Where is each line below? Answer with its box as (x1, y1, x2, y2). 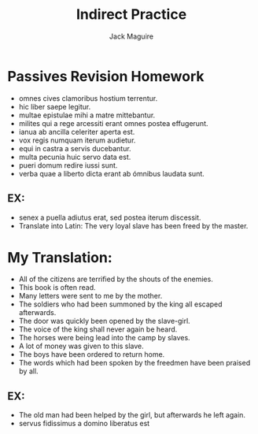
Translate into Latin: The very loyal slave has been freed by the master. (18, 221, 249, 230)
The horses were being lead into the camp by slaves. (18, 333, 190, 343)
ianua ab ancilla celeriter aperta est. (18, 127, 135, 136)
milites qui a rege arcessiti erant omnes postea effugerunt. (18, 118, 209, 128)
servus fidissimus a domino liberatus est (18, 419, 150, 428)
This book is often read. (18, 283, 96, 292)
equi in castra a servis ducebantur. (18, 143, 131, 153)
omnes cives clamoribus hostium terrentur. (18, 93, 158, 103)
